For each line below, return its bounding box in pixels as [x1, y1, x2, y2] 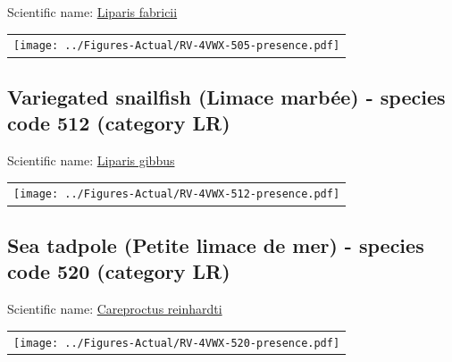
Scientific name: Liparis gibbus [7, 151, 175, 170]
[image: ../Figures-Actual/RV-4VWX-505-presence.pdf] [13, 39, 340, 53]
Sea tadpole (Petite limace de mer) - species [7, 231, 424, 258]
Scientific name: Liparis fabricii [7, 3, 178, 21]
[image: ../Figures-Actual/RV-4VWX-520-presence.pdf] [13, 336, 340, 349]
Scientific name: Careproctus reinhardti [7, 299, 222, 318]
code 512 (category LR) [7, 109, 230, 137]
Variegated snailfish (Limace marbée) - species [7, 82, 446, 110]
